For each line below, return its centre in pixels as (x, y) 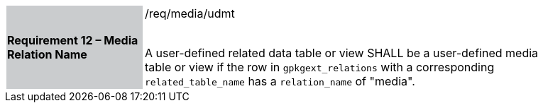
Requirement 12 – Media (73, 40)
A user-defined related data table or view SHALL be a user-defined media (342, 53)
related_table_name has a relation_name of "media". (280, 81)
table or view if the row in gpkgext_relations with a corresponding (320, 67)
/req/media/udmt (190, 13)
